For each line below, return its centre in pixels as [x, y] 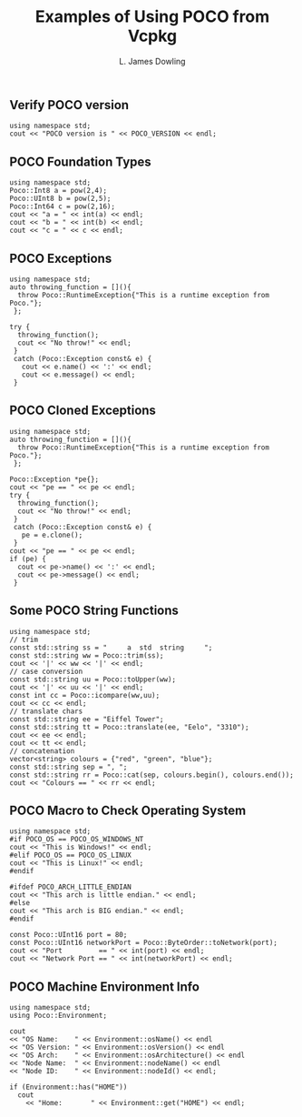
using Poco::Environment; [58, 1016]
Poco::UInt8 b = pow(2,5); [60, 199]
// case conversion [46, 671]
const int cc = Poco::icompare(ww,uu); [85, 695]
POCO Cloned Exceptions [83, 411]
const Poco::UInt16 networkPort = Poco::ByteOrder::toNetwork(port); [144, 943]
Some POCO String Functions [94, 611]
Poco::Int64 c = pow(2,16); [63, 206]
